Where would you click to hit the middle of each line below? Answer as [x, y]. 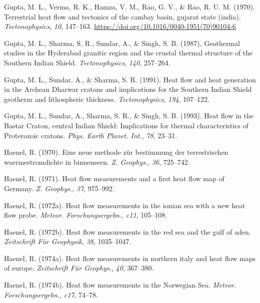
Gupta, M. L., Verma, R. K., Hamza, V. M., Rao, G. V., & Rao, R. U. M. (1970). [129, 6]
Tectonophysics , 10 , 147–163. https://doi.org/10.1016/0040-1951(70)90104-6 [120, 26]
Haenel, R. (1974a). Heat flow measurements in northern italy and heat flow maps [130, 258]
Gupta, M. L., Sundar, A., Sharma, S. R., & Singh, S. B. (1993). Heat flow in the [129, 116]
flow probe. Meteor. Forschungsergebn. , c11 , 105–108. [86, 215]
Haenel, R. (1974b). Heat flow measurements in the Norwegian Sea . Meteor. [120, 285]
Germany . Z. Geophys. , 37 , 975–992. [59, 188]
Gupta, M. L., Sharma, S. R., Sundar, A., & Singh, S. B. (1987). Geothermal [122, 43]
